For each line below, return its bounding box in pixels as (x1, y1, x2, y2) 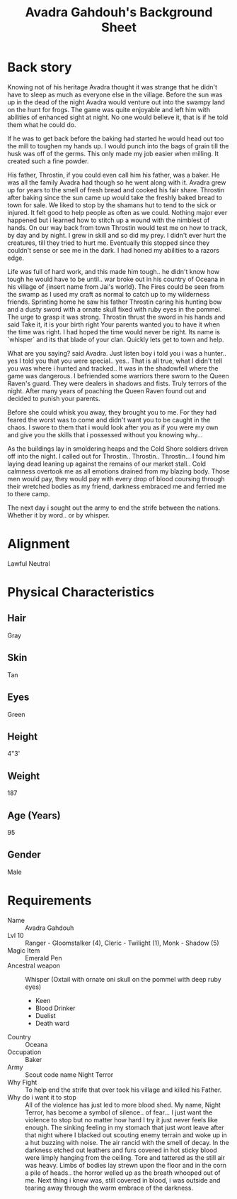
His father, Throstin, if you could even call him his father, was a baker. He (7, 170, 221, 179)
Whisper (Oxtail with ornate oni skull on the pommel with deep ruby (25, 975, 221, 983)
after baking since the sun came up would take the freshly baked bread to (7, 193, 223, 202)
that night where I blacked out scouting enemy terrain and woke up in (25, 1130, 228, 1139)
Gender (7, 849, 41, 861)
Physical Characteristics (7, 584, 155, 601)
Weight (7, 770, 40, 782)
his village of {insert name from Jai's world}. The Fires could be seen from (7, 282, 224, 291)
